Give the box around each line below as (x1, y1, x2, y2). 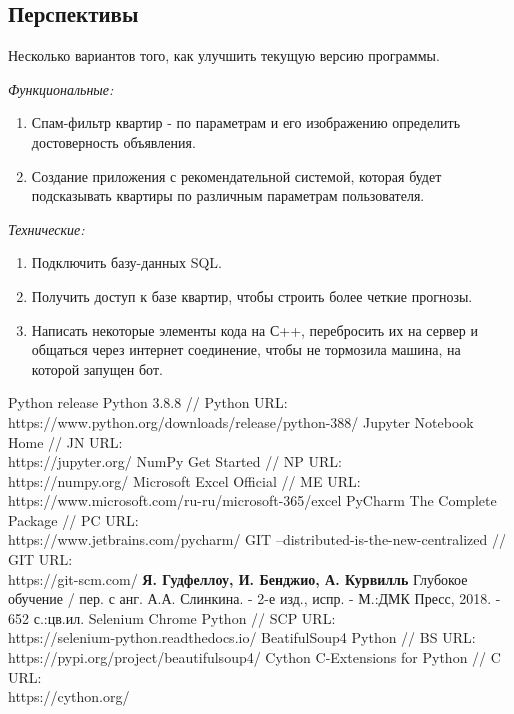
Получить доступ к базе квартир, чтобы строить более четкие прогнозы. (31, 285, 473, 306)
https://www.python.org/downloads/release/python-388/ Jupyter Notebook (8, 411, 474, 432)
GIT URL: (8, 549, 73, 570)
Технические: (8, 218, 85, 239)
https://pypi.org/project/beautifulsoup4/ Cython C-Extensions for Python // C (8, 647, 501, 668)
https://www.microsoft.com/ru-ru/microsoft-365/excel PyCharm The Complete (8, 490, 497, 511)
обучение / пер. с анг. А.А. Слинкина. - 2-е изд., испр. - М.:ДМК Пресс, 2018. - (8, 588, 501, 609)
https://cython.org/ (8, 686, 130, 707)
